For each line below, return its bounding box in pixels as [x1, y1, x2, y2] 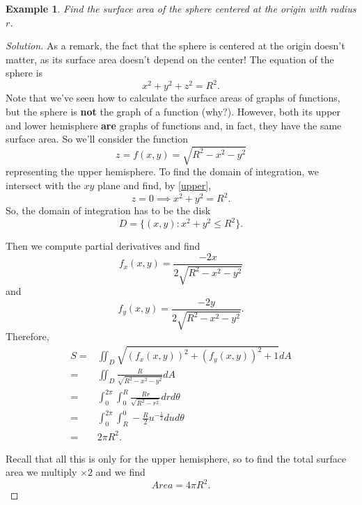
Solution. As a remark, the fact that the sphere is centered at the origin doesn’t [6, 38, 345, 53]
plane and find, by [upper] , [97, 177, 212, 192]
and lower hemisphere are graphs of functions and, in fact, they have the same [6, 118, 342, 132]
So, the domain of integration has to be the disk [6, 203, 211, 218]
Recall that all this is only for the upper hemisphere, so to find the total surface [6, 451, 347, 465]
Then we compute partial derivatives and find [6, 239, 200, 253]
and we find [95, 465, 145, 479]
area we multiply [6, 465, 77, 479]
